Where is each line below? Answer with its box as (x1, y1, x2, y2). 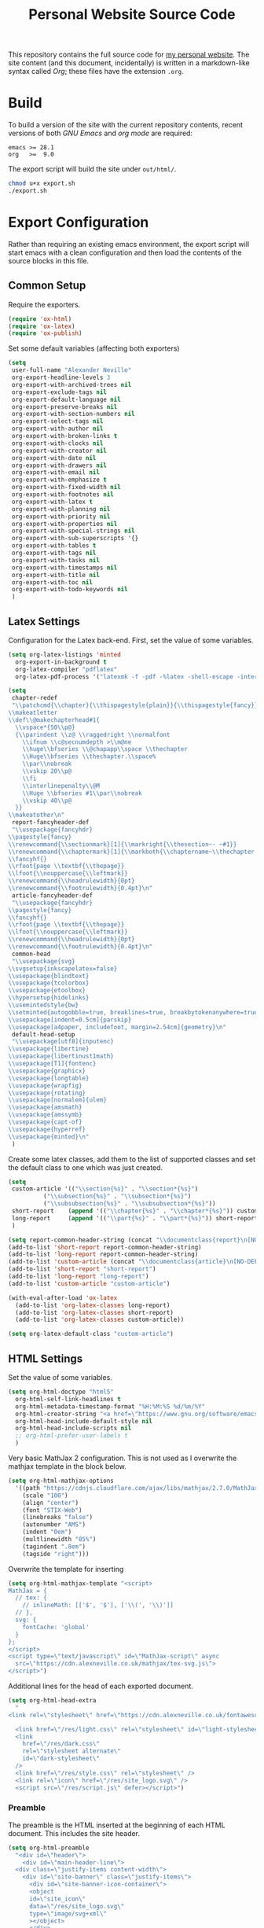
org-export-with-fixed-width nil (11, 484, 122, 491)
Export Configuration (8, 214, 149, 231)
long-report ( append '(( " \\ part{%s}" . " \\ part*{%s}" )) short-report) (11, 1214, 262, 1222)
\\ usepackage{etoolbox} (8, 987, 86, 995)
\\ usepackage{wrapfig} (8, 1081, 82, 1090)
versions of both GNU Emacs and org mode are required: (8, 128, 193, 138)
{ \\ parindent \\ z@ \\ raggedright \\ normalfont (15, 730, 170, 738)
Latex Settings (8, 615, 81, 628)
